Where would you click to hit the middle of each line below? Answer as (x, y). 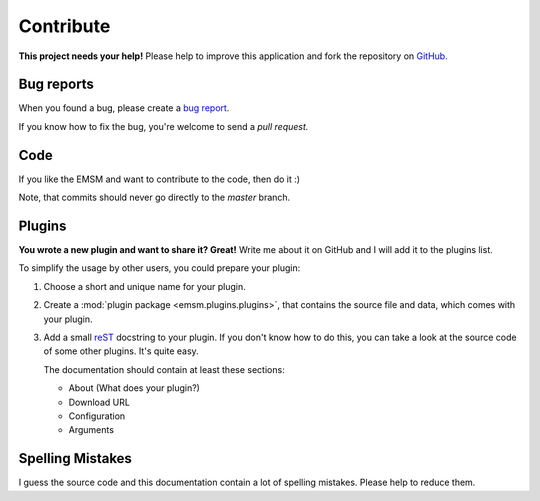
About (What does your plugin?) (134, 388)
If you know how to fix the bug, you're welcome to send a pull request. (163, 126)
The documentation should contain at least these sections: (164, 369)
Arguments (91, 430)
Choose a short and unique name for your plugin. (145, 286)
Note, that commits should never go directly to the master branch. (154, 197)
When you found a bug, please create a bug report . (124, 108)
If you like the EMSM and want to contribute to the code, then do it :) (159, 179)
